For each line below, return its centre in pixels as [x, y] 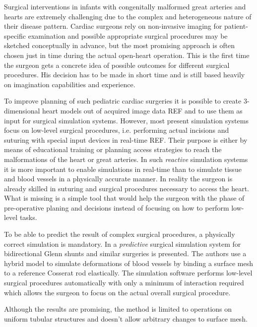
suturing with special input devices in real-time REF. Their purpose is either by [126, 139]
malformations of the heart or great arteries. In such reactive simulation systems [126, 159]
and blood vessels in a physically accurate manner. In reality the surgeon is [118, 179]
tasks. [28, 217]
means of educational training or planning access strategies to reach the [113, 149]
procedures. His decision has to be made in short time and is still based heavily [125, 75]
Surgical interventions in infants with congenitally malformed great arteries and [125, 6]
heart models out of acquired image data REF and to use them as [142, 110]
